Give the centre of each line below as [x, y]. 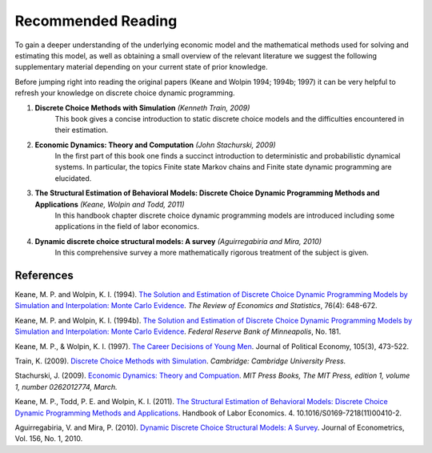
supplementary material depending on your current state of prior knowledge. [141, 67]
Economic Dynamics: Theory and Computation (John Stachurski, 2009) [155, 145]
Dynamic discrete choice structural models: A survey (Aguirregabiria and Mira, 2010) [178, 241]
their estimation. [81, 130]
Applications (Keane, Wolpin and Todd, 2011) [110, 204]
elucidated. [73, 178]
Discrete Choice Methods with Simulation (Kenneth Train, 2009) [142, 107]
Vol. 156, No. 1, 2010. [49, 439]
